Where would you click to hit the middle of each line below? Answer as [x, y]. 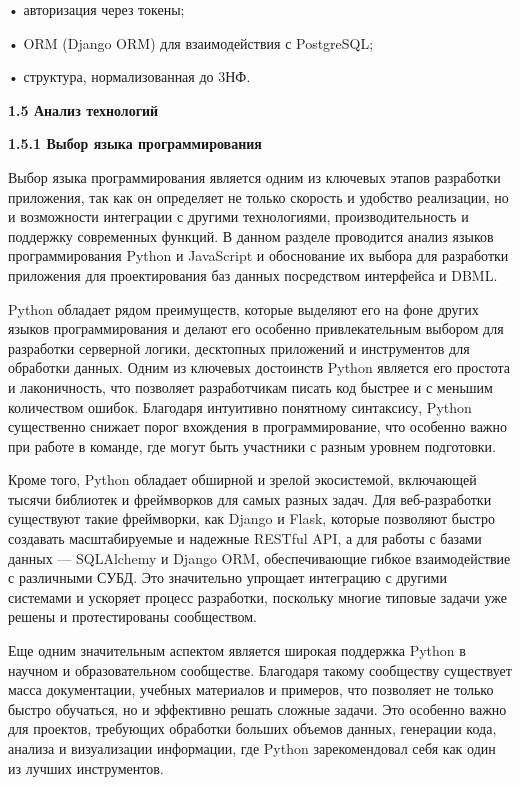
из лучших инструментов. [86, 767]
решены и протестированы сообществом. [132, 616]
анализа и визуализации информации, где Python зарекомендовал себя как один [252, 748]
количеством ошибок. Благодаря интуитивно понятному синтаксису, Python [240, 406]
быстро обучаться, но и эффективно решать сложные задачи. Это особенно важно [257, 708]
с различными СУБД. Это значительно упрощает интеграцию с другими [227, 577]
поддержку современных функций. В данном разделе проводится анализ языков [251, 235]
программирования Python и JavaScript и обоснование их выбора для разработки [258, 255]
